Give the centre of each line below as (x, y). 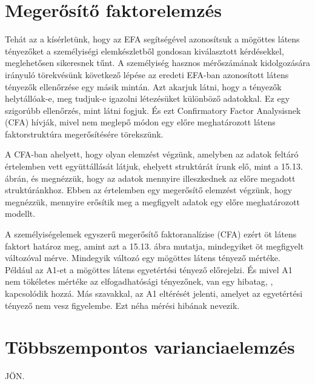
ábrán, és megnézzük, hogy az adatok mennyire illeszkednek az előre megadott (150, 178)
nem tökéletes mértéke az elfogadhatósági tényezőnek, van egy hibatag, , (139, 281)
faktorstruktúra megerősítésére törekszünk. (84, 134)
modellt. (20, 214)
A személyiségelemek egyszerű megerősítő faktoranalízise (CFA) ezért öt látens (151, 234)
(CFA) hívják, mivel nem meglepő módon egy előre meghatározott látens (140, 122)
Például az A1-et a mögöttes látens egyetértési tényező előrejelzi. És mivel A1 (149, 269)
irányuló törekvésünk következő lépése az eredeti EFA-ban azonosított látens (147, 74)
